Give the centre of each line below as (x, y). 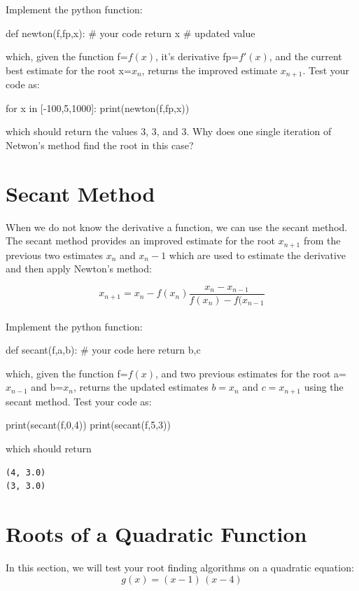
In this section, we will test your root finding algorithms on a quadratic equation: (180, 567)
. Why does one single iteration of (259, 131)
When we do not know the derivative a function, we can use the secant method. (177, 227)
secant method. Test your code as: (79, 401)
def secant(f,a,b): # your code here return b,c (103, 350)
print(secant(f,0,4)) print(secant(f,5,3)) (88, 425)
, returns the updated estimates (141, 387)
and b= (47, 387)
